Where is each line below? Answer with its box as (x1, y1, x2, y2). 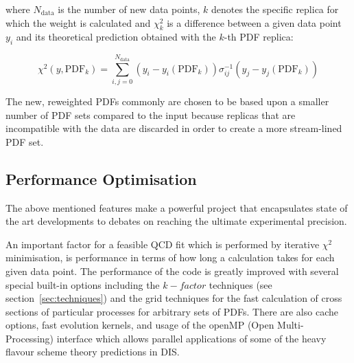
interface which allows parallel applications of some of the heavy (56, 331, 327, 345)
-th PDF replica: (224, 30, 294, 44)
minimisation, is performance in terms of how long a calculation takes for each (5, 250, 335, 265)
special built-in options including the (5, 277, 160, 291)
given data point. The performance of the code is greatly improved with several (5, 263, 339, 278)
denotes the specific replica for (211, 2, 339, 16)
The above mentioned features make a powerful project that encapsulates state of (5, 200, 348, 214)
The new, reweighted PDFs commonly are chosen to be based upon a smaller (5, 93, 329, 108)
